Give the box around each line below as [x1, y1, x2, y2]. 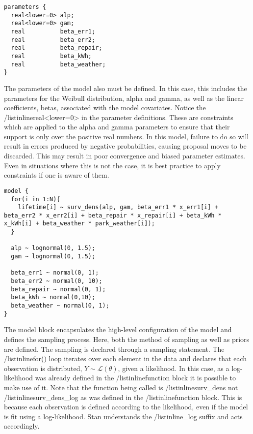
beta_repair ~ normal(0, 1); [11, 285, 106, 293]
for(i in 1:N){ [11, 195, 60, 203]
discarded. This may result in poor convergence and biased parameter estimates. [4, 151, 245, 161]
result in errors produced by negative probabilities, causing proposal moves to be [4, 141, 247, 151]
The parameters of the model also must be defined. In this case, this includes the [4, 83, 247, 93]
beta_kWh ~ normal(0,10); [11, 294, 96, 301]
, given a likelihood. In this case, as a [118, 363, 229, 373]
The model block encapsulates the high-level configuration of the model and [4, 324, 232, 335]
